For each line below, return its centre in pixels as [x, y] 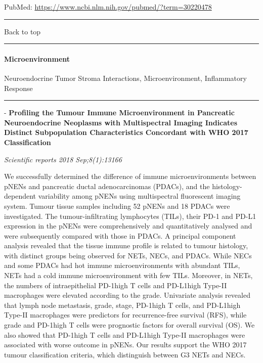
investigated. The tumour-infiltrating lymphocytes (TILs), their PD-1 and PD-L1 [130, 216]
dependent [20, 196]
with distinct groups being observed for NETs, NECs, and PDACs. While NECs [128, 255]
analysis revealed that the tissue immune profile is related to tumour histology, [126, 245]
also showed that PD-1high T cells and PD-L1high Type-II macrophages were [125, 334]
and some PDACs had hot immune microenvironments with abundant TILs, [122, 265]
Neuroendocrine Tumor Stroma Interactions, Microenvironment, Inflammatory [125, 78]
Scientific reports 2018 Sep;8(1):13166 [63, 159]
